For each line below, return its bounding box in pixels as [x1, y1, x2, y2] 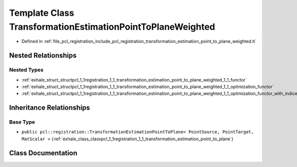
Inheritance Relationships [9, 104, 90, 112]
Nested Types [9, 67, 44, 74]
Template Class [9, 7, 74, 18]
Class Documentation [9, 149, 78, 157]
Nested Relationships [9, 51, 77, 60]
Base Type [9, 119, 35, 125]
